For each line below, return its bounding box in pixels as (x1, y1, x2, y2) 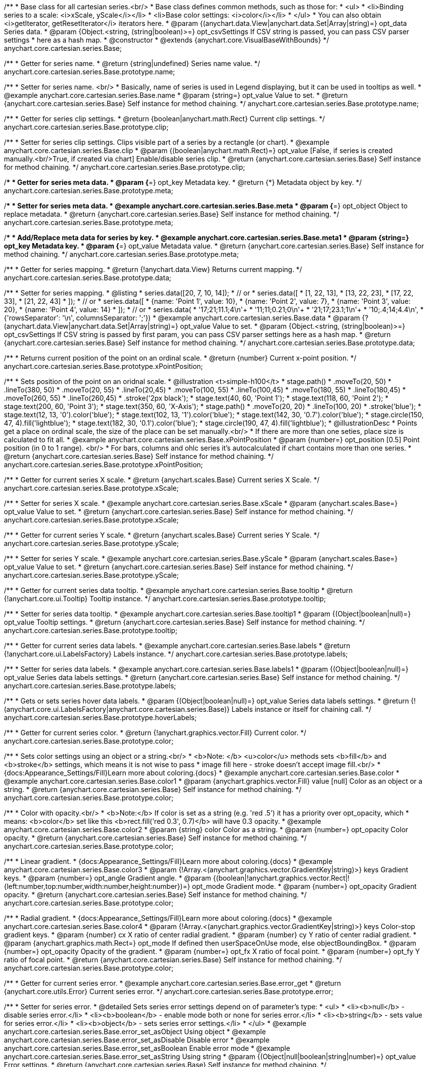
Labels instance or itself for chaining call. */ (231, 705, 371, 713)
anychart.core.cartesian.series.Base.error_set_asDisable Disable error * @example (4, 1036, 270, 1044)
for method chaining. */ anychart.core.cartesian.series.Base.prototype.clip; (4, 163, 245, 171)
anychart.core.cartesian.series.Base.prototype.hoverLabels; (4, 713, 197, 722)
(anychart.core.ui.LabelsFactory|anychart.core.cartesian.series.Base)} (4, 705, 230, 713)
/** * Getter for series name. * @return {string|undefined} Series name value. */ (4, 59, 260, 68)
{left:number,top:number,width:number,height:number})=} (4, 882, 191, 890)
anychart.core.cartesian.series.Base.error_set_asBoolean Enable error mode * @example (4, 1044, 290, 1052)
